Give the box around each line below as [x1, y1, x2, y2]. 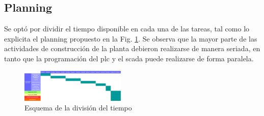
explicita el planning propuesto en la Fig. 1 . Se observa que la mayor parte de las [4, 33, 257, 44]
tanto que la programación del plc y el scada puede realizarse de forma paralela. [4, 53, 254, 63]
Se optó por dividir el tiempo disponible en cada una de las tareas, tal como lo [4, 23, 250, 34]
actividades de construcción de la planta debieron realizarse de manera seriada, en [4, 43, 260, 54]
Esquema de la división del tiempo [24, 102, 132, 113]
